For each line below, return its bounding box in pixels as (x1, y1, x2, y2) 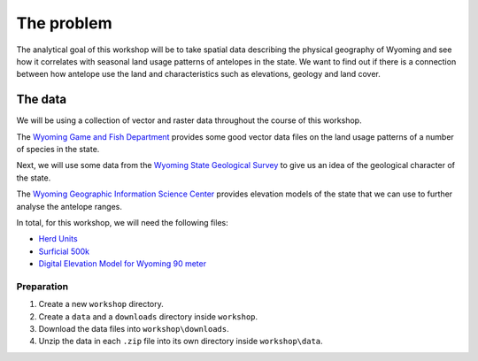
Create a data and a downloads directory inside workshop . (38, 311, 258, 322)
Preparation (16, 280, 69, 292)
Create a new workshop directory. (38, 299, 164, 310)
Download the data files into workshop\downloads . (38, 324, 229, 334)
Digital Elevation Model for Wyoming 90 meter (38, 258, 207, 269)
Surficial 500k (38, 246, 90, 257)
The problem (16, 13, 112, 33)
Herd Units (38, 234, 79, 244)
